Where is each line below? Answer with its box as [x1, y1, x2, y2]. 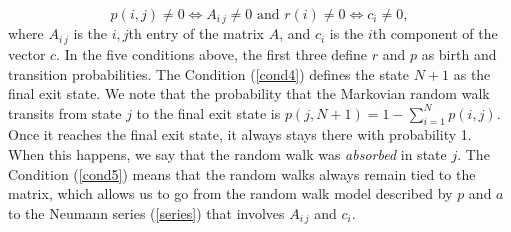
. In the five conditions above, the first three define [56, 43, 368, 64]
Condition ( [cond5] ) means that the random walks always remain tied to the [8, 163, 476, 184]
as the [453, 63, 491, 84]
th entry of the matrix [128, 23, 264, 44]
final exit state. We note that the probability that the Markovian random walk [8, 83, 490, 104]
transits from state [8, 102, 122, 123]
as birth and [421, 43, 497, 64]
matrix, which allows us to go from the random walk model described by [8, 183, 453, 204]
